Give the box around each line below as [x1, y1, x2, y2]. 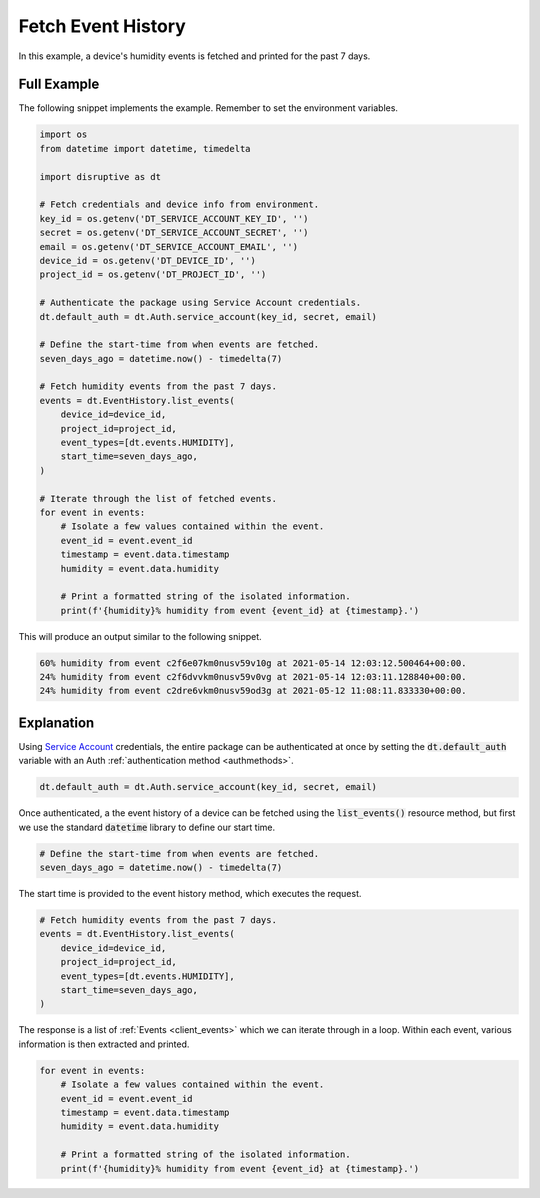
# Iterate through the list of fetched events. [39, 493, 277, 504]
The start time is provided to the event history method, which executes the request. [18, 888, 362, 900]
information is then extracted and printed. [18, 1038, 190, 1050]
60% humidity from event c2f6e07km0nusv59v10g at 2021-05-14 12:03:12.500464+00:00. [39, 657, 467, 669]
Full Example [18, 76, 100, 93]
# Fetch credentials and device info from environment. [39, 199, 320, 210]
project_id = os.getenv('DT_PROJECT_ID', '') [39, 269, 267, 280]
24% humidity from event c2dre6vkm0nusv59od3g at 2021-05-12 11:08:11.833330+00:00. [39, 685, 467, 697]
